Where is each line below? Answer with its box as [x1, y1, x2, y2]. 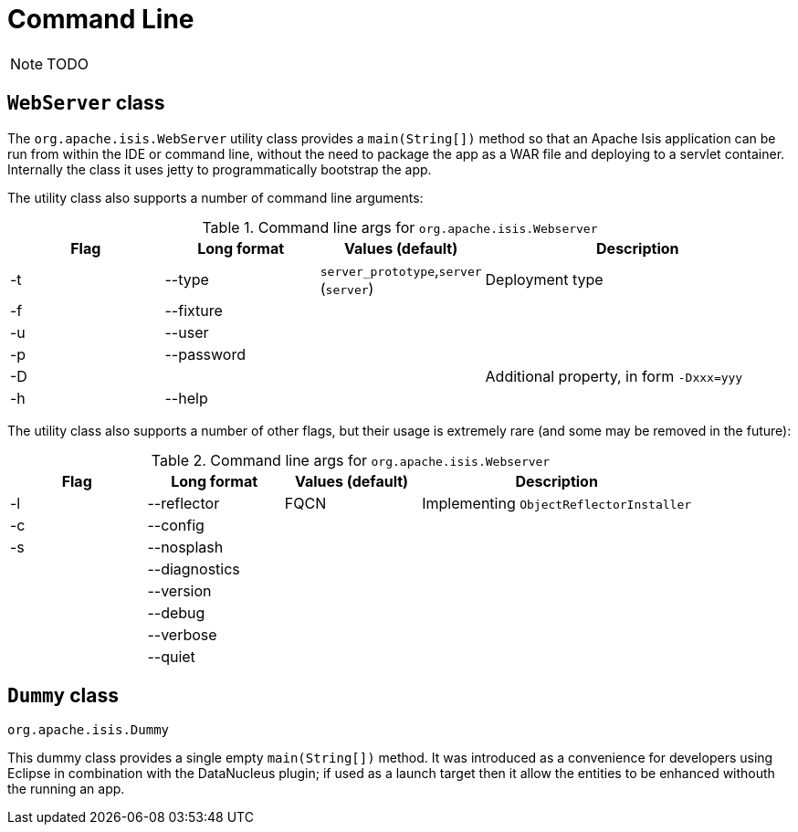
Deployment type [485, 269, 604, 289]
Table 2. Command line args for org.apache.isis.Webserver [151, 450, 551, 469]
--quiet [147, 647, 195, 666]
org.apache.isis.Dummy [7, 722, 170, 738]
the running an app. [7, 781, 125, 797]
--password [164, 344, 246, 363]
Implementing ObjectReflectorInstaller [422, 493, 692, 512]
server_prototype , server [320, 260, 482, 279]
